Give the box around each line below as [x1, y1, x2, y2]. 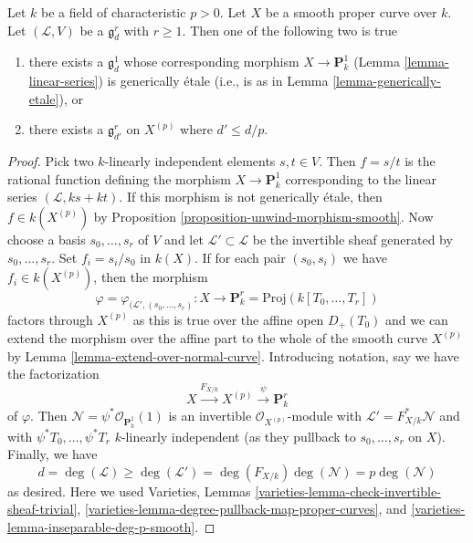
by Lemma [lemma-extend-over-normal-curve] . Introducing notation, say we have [7, 346, 459, 365]
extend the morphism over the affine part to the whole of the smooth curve [7, 328, 427, 347]
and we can [385, 309, 448, 329]
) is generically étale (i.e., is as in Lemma [98, 71, 329, 90]
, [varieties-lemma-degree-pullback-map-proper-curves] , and [77, 499, 407, 518]
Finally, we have [7, 444, 98, 464]
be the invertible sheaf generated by [252, 229, 453, 248]
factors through [7, 309, 93, 329]
